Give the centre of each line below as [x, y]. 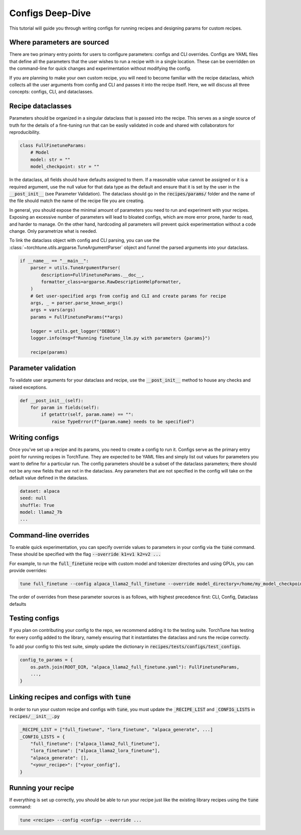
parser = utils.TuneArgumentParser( [75, 268]
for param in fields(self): [65, 408]
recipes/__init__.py [35, 717]
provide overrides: [28, 571]
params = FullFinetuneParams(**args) [77, 317]
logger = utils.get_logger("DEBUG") [75, 331]
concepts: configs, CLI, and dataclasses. [51, 92]
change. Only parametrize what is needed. [53, 231]
